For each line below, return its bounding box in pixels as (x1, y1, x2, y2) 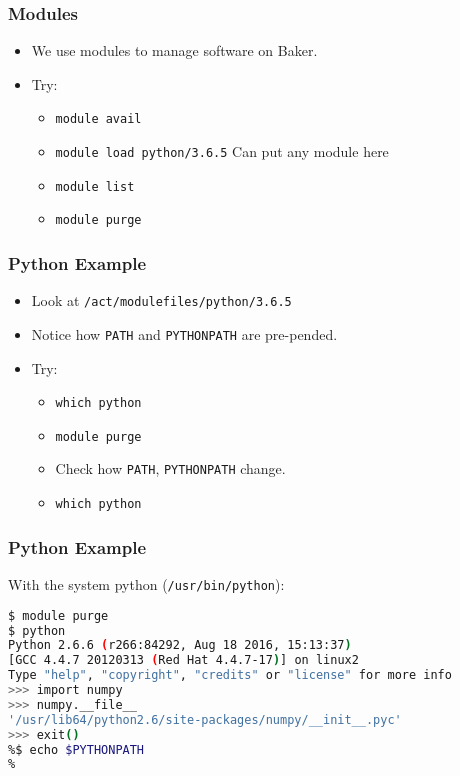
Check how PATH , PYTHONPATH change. (55, 458, 286, 479)
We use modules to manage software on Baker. (31, 40, 318, 61)
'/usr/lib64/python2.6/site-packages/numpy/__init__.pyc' (8, 712, 402, 727)
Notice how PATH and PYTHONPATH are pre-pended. (31, 323, 338, 344)
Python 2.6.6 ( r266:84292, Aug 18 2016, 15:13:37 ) (8, 638, 352, 653)
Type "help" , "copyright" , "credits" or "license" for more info (8, 668, 452, 683)
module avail (55, 112, 142, 127)
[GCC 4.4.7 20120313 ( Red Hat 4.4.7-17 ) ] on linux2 (8, 653, 359, 668)
